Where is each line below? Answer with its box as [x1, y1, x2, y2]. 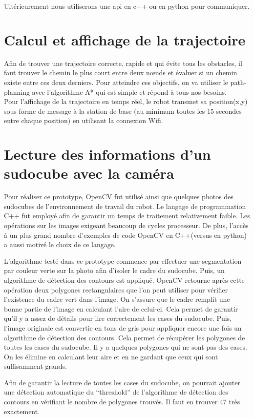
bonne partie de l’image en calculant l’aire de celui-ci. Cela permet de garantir [4, 303, 238, 313]
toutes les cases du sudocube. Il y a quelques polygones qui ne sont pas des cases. [4, 342, 247, 352]
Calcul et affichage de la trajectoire [4, 29, 246, 49]
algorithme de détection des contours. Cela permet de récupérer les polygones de [4, 332, 245, 342]
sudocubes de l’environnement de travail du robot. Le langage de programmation [4, 201, 246, 211]
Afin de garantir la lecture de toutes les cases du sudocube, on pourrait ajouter [4, 377, 241, 387]
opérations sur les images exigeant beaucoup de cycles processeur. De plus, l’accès [4, 220, 249, 230]
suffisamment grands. [4, 361, 67, 371]
